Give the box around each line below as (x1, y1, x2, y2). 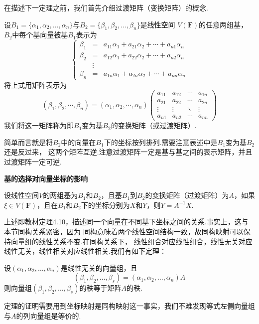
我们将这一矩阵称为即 (4, 120, 74, 131)
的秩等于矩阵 (79, 283, 122, 293)
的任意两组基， (199, 19, 248, 29)
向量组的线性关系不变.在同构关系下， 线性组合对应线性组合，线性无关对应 (10, 236, 253, 246)
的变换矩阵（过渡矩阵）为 (145, 190, 229, 200)
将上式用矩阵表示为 (4, 80, 67, 90)
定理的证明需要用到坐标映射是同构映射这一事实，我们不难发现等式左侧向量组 (4, 301, 255, 311)
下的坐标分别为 (81, 199, 130, 210)
